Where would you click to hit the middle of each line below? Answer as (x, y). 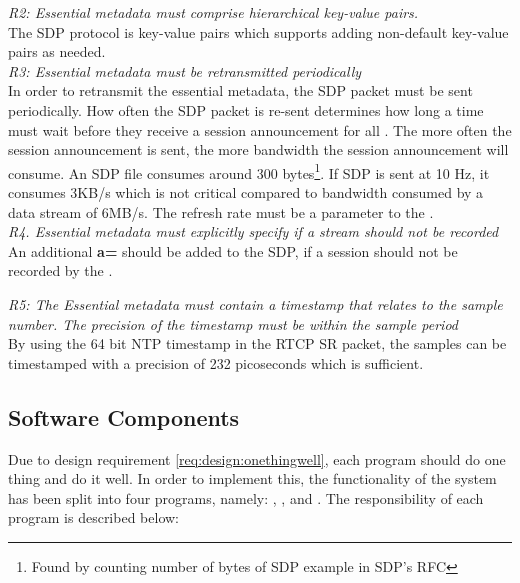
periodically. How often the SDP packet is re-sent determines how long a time (246, 109)
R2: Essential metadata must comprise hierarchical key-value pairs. (213, 12)
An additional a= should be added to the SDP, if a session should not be (233, 250)
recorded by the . (60, 270)
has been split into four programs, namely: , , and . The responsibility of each (246, 497)
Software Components (124, 416)
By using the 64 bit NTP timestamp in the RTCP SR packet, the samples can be (257, 343)
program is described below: (93, 517)
